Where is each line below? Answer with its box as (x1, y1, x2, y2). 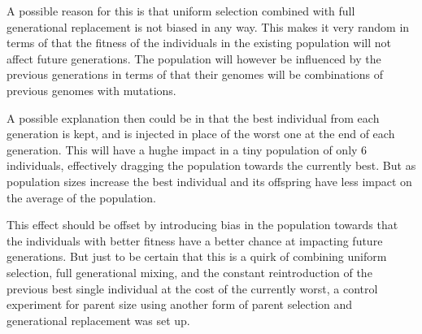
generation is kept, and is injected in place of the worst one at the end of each (7, 125, 395, 142)
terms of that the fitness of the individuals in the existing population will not (7, 34, 391, 51)
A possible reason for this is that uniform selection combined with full (7, 2, 355, 19)
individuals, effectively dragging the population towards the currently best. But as (7, 157, 416, 174)
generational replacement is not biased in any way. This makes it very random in (7, 18, 410, 35)
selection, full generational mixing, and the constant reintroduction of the (7, 263, 372, 280)
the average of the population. (7, 189, 157, 206)
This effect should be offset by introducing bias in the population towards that (7, 216, 398, 233)
